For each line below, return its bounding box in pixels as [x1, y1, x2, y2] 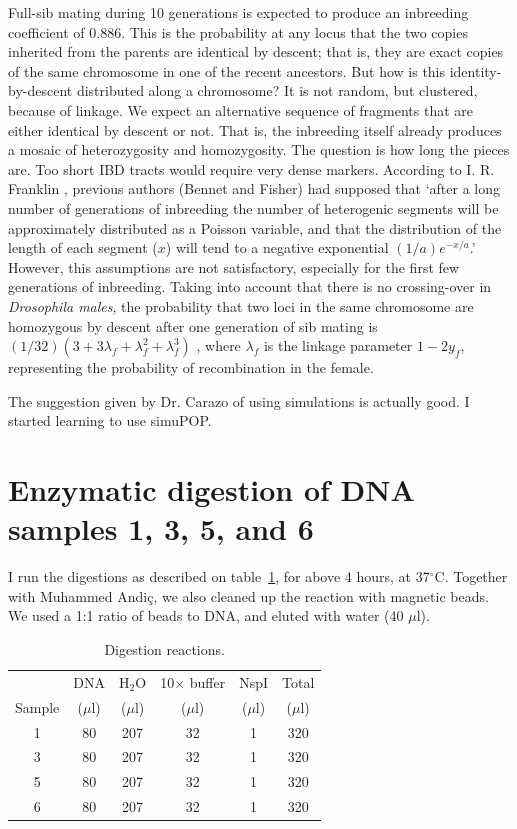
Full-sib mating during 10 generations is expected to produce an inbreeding [8, 2, 469, 22]
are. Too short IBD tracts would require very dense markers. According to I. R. [8, 158, 495, 179]
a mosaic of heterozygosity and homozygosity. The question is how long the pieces [8, 139, 510, 160]
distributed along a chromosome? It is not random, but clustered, [76, 80, 478, 101]
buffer [189, 671, 226, 692]
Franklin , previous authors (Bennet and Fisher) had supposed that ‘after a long [8, 178, 501, 199]
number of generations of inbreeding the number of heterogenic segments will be [8, 197, 499, 218]
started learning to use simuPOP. [8, 410, 212, 431]
